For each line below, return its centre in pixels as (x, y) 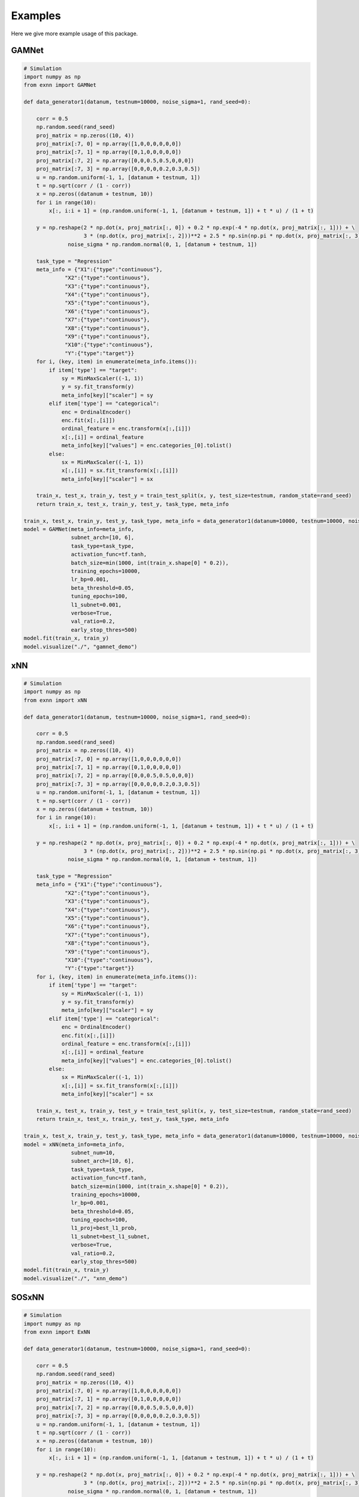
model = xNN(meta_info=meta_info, (74, 1144)
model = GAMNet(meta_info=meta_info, (79, 529)
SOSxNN (28, 1297)
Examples (36, 16)
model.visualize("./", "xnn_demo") (76, 1278)
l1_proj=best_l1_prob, (104, 1228)
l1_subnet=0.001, (96, 604)
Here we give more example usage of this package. (74, 34)
